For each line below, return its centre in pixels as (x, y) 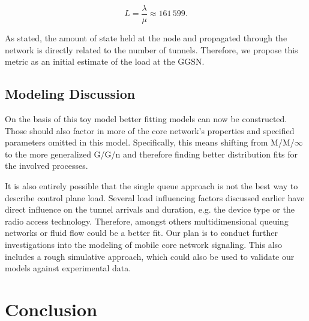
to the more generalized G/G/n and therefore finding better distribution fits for (151, 154)
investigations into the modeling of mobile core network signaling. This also (144, 244)
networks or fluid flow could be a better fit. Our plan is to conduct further (142, 233)
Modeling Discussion (70, 94)
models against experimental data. (68, 268)
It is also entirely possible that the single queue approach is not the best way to (151, 186)
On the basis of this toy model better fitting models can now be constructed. (146, 119)
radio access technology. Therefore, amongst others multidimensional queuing (147, 221)
